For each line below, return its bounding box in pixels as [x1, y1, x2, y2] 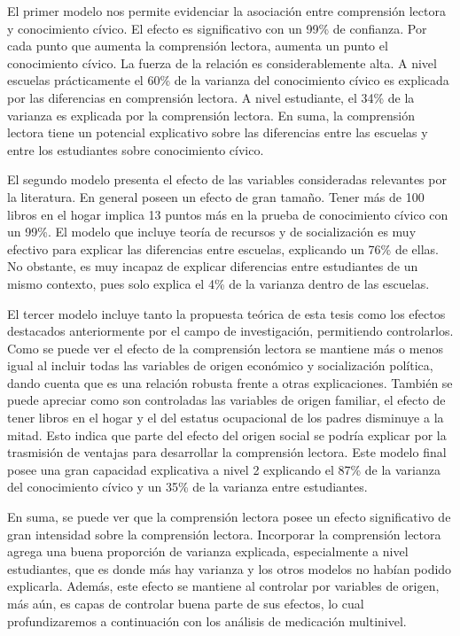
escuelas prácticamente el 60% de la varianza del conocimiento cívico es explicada [7, 71, 449, 89]
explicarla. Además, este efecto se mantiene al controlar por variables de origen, [7, 577, 440, 595]
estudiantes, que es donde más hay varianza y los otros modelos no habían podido [7, 559, 452, 578]
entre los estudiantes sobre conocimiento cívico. [7, 140, 264, 159]
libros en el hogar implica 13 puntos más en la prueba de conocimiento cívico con [7, 205, 448, 223]
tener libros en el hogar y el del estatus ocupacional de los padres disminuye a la [7, 408, 444, 427]
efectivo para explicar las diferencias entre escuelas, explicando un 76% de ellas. [7, 239, 440, 258]
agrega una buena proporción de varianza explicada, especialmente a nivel [7, 542, 409, 561]
